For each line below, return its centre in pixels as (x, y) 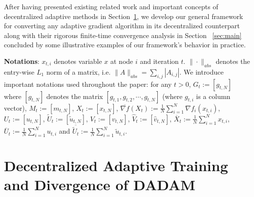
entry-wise (19, 71)
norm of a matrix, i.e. (78, 71)
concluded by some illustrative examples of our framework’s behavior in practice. (125, 45)
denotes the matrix (75, 96)
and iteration (159, 61)
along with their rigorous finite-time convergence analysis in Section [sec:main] (123, 35)
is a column (213, 96)
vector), (15, 108)
